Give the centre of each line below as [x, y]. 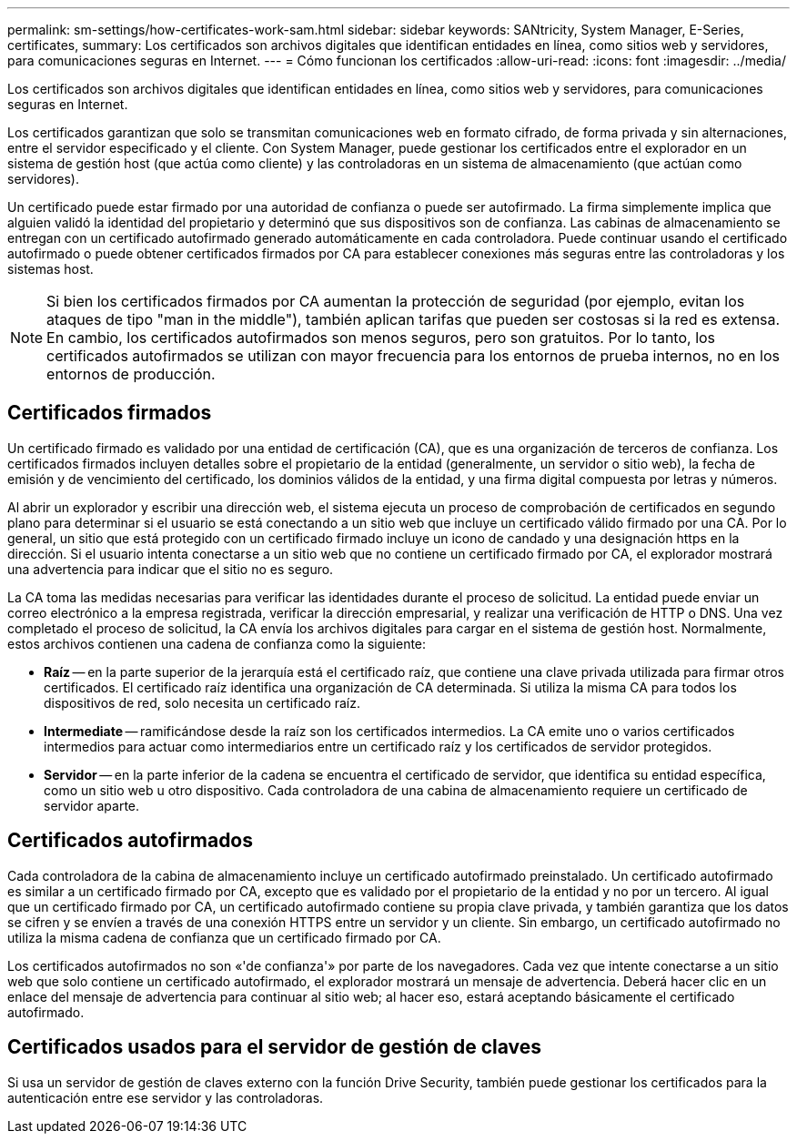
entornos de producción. [131, 374]
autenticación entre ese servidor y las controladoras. [166, 1097]
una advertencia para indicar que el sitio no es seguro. [171, 569]
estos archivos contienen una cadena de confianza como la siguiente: [217, 643]
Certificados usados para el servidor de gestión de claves [275, 1047]
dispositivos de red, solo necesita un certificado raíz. [202, 702]
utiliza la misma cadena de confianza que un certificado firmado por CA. [224, 937]
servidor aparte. [92, 805]
